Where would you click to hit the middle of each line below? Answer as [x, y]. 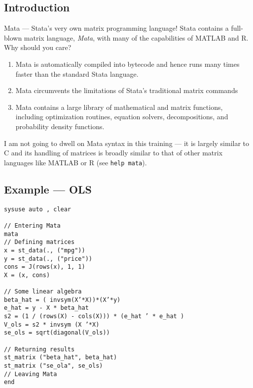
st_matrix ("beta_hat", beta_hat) [61, 358]
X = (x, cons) [27, 275]
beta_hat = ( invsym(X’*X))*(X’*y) [62, 300]
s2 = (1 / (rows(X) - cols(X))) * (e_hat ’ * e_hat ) [94, 316]
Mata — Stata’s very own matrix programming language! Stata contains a [116, 28]
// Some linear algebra [43, 292]
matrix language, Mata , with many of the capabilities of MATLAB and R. [136, 37]
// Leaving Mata [31, 374]
